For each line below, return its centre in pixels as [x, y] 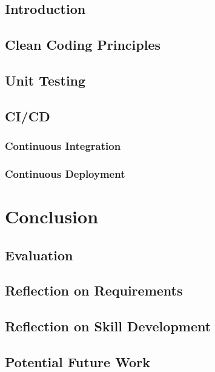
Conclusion [52, 216]
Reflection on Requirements [94, 290]
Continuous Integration [63, 146]
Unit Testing [45, 80]
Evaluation [39, 255]
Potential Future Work [78, 361]
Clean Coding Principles [83, 45]
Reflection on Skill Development [108, 326]
